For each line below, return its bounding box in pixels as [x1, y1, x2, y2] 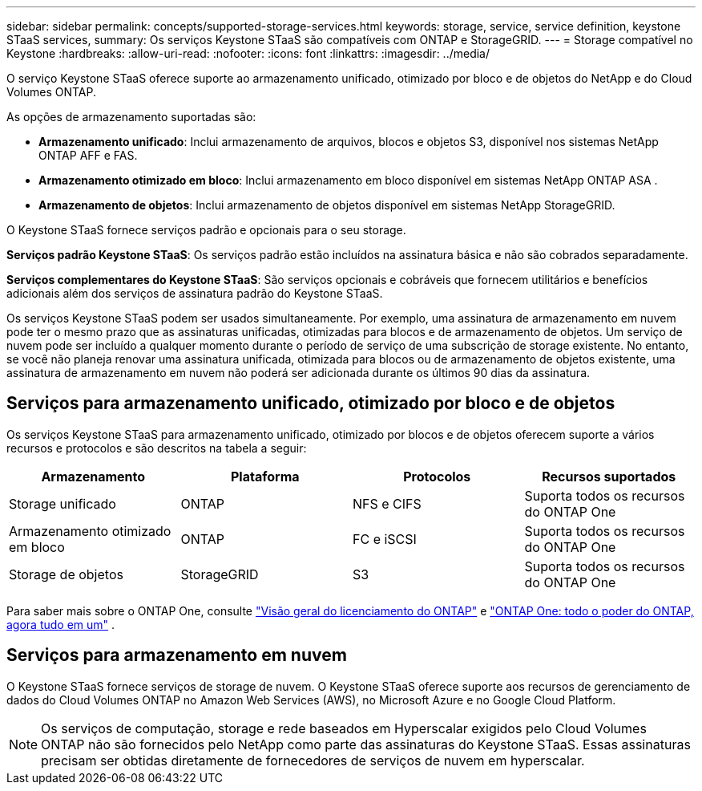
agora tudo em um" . [6, 617, 115, 631]
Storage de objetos [9, 566, 123, 582]
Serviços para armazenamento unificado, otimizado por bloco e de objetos [6, 393, 615, 414]
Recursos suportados [542, 468, 676, 485]
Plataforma [230, 468, 300, 485]
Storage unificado [9, 495, 116, 512]
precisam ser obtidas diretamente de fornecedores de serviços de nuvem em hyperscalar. [41, 752, 585, 769]
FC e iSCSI [353, 530, 417, 547]
